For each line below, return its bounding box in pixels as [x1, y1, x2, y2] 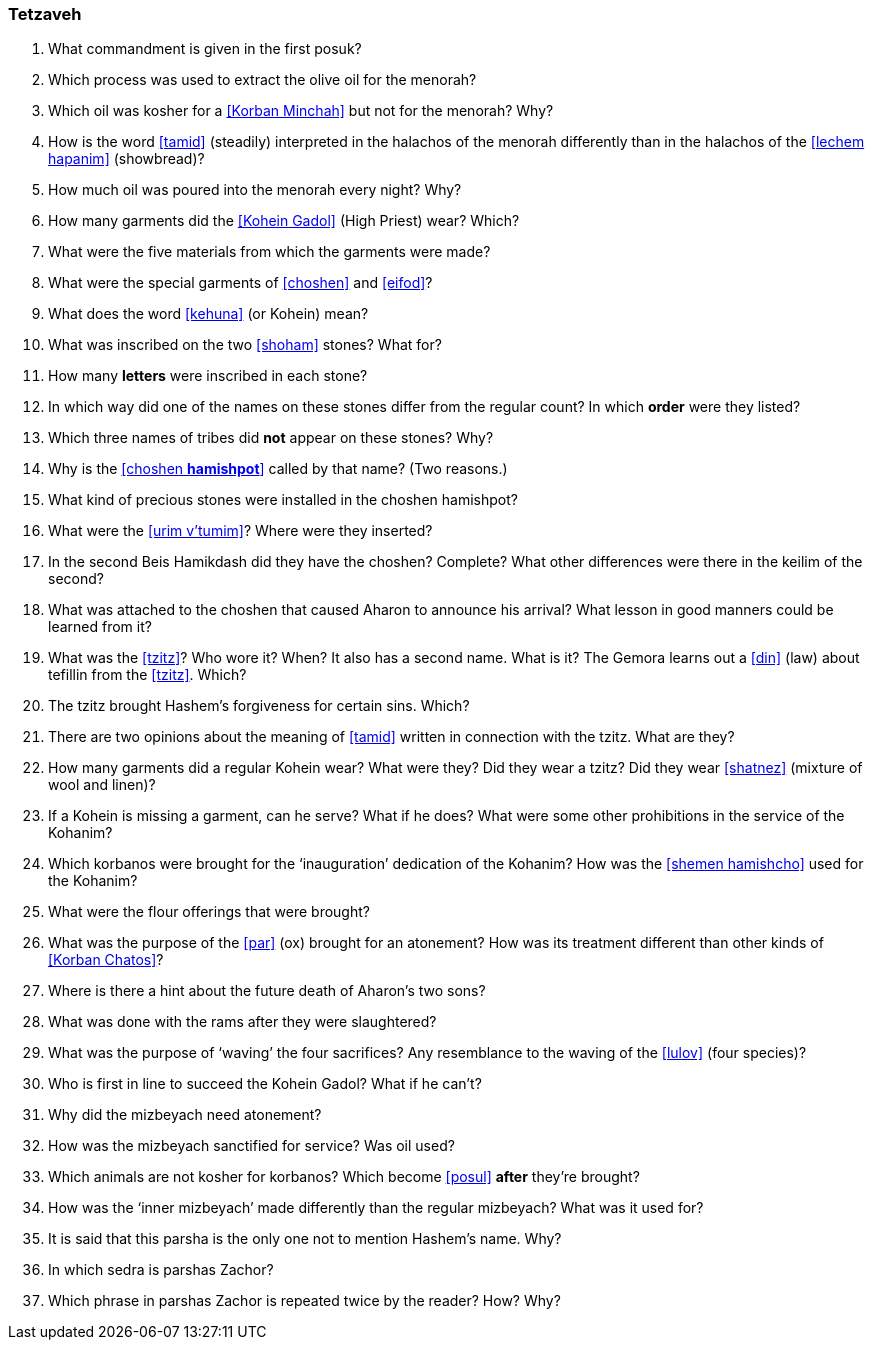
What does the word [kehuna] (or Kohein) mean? [48, 305, 369, 323]
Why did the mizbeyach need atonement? [48, 1106, 322, 1124]
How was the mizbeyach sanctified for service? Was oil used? [48, 1137, 455, 1155]
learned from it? [48, 618, 152, 636]
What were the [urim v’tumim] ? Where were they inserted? [48, 522, 433, 540]
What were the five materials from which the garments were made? [48, 243, 491, 261]
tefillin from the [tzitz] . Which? [48, 666, 247, 684]
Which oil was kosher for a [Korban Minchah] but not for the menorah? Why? [48, 102, 554, 120]
